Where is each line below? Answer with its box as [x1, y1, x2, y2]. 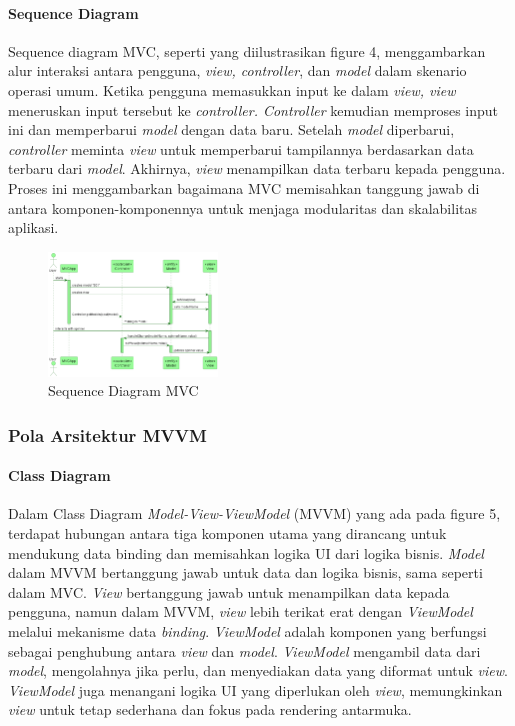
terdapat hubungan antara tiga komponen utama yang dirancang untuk [8, 523, 447, 544]
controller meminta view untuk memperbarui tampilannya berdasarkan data [8, 138, 474, 159]
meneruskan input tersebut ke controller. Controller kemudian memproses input [8, 99, 499, 120]
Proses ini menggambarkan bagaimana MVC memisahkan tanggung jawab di [8, 177, 480, 198]
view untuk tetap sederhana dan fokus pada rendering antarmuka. [8, 699, 412, 720]
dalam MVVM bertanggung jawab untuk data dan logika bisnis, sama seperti [8, 562, 483, 583]
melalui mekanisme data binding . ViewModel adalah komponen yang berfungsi [8, 621, 487, 642]
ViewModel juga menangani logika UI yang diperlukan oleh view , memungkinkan [8, 679, 503, 700]
